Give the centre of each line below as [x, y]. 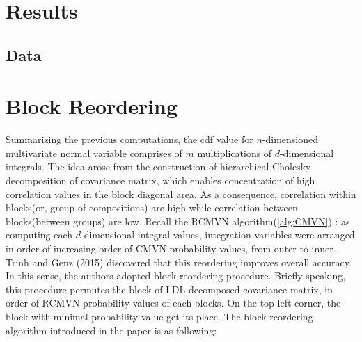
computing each [39, 235]
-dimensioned [290, 139]
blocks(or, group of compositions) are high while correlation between [152, 207]
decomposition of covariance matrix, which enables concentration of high [160, 180]
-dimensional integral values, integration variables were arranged [218, 235]
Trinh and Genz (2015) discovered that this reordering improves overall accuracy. [179, 262]
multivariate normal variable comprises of [94, 153]
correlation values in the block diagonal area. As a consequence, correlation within [181, 194]
